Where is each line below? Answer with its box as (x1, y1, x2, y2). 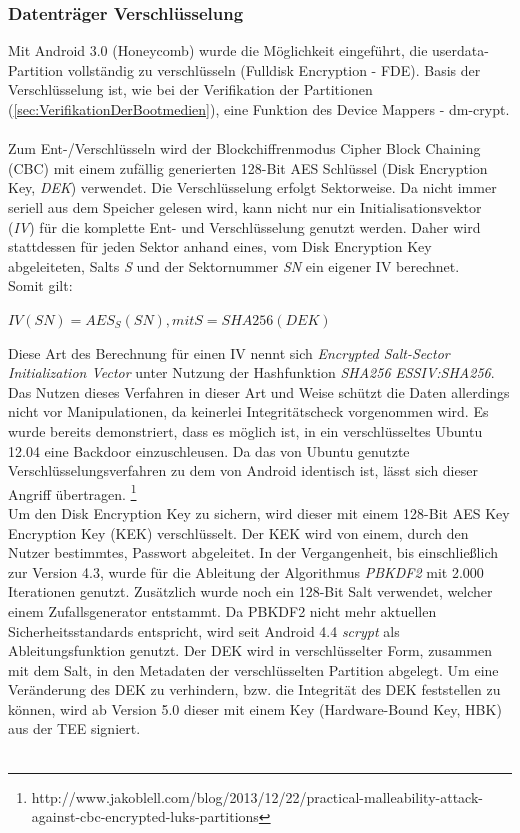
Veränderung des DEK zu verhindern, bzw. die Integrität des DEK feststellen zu (8, 679, 501, 700)
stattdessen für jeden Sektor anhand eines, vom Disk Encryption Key (8, 236, 432, 257)
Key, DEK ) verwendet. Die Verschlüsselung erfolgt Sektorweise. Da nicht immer (8, 177, 497, 198)
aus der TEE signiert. (8, 718, 141, 739)
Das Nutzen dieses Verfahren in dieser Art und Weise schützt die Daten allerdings (8, 381, 510, 402)
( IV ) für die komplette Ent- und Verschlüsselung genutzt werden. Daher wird (8, 216, 481, 237)
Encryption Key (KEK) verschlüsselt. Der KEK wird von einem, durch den (8, 522, 469, 543)
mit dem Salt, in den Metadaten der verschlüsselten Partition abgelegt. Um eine (8, 659, 499, 680)
